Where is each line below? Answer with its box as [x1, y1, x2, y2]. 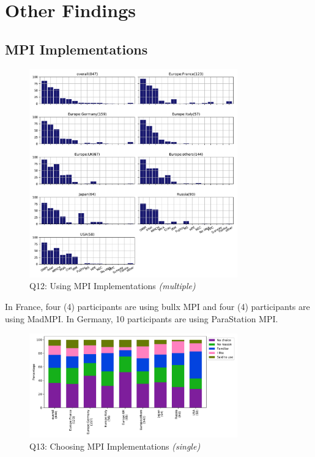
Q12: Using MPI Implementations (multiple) [29, 279, 196, 292]
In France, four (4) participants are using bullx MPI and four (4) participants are [5, 300, 310, 312]
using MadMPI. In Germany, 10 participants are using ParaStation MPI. [5, 312, 278, 325]
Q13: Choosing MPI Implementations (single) [29, 439, 201, 452]
